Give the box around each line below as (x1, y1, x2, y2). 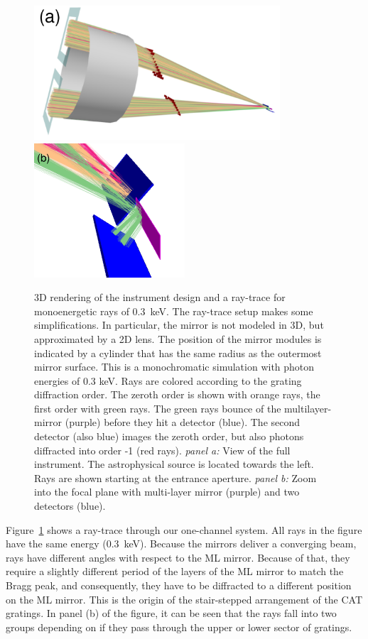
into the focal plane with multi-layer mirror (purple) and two (34, 484, 300, 499)
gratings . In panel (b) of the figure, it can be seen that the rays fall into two (6, 606, 337, 621)
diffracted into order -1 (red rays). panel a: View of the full (34, 442, 291, 457)
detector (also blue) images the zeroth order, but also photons (34, 429, 304, 444)
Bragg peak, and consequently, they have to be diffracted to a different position (6, 578, 352, 592)
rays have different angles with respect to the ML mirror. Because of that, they (6, 550, 350, 564)
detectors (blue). (34, 498, 106, 513)
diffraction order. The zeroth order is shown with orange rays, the (34, 387, 320, 402)
